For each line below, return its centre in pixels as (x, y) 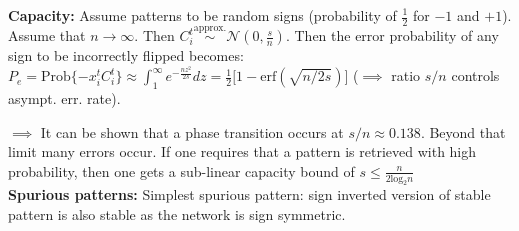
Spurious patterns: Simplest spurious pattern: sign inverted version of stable (249, 194)
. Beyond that (463, 131)
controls (475, 75)
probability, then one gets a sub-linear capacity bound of (181, 170)
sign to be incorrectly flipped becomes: (126, 55)
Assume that (47, 35)
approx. (210, 28)
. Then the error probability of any (392, 35)
